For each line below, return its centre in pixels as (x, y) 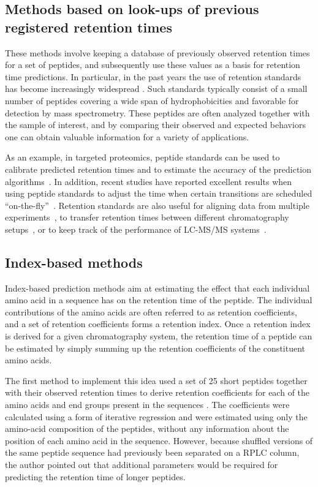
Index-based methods (74, 262)
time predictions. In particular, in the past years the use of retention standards (153, 76)
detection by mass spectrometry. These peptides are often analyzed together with (157, 112)
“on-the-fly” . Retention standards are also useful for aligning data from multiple (157, 205)
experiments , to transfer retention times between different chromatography (147, 217)
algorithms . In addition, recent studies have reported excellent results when (149, 181)
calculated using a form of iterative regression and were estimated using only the (156, 416)
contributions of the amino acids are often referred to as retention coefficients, (151, 311)
